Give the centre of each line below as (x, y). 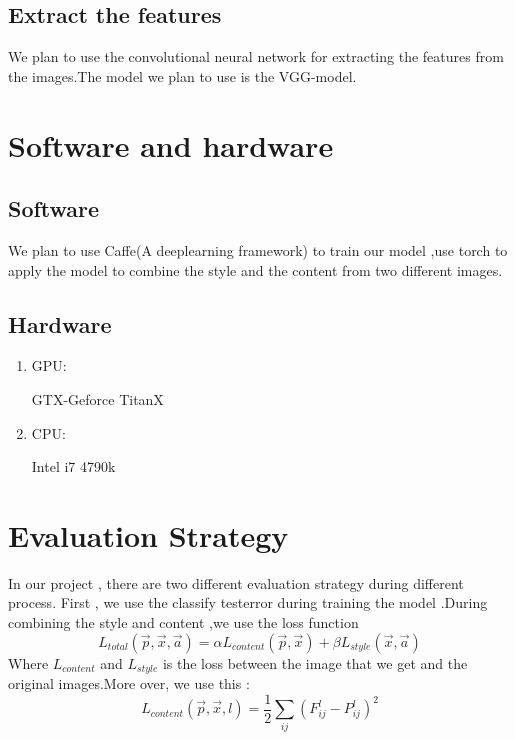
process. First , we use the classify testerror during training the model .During (248, 602)
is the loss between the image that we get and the (315, 662)
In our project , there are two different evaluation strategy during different (236, 582)
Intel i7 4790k (73, 466)
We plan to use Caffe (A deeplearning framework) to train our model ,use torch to (258, 249)
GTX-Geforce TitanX (97, 398)
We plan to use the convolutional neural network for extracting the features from (256, 56)
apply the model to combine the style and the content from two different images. (255, 269)
